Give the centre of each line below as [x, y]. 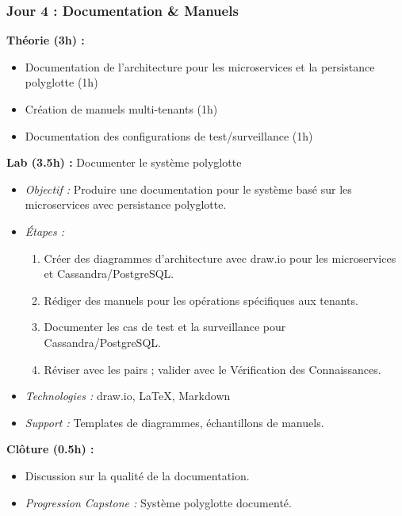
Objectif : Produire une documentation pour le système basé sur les [188, 189]
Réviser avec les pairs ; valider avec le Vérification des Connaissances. [212, 369]
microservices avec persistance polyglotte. [126, 204]
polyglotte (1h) [61, 82]
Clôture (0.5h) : [50, 449]
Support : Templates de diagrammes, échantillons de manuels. [174, 422]
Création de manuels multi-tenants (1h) [121, 109]
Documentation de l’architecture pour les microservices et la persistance [200, 66]
